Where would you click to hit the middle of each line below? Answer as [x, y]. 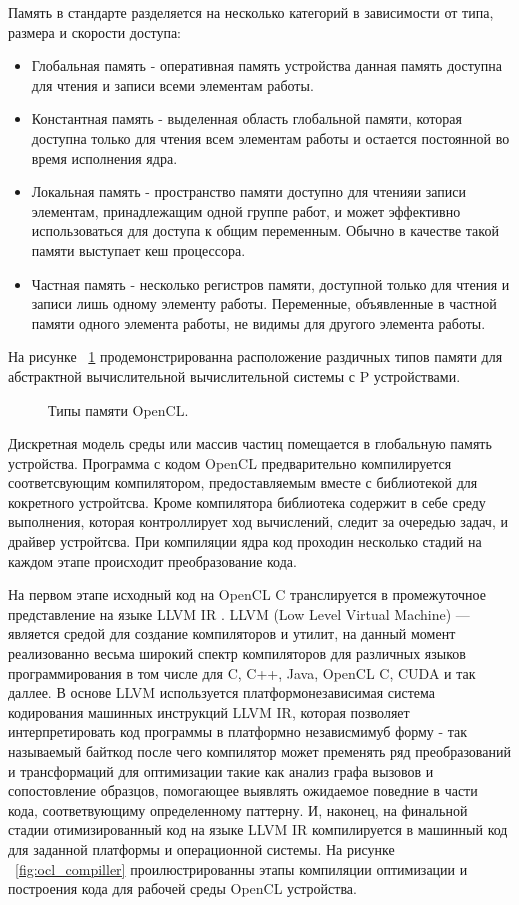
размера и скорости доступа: [95, 31]
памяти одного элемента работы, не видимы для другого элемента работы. [258, 322]
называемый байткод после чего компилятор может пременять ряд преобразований [259, 751]
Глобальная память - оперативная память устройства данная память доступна [266, 65]
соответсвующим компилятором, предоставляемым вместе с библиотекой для [243, 482]
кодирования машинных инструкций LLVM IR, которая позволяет [209, 711]
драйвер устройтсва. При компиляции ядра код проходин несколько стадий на [245, 541]
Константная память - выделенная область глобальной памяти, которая [246, 118]
